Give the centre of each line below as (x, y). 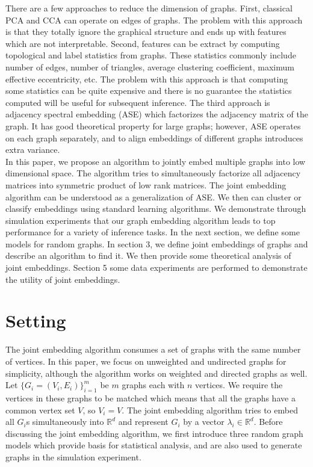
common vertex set (40, 410)
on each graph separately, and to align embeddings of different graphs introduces (154, 138)
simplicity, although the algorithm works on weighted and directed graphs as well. (156, 373)
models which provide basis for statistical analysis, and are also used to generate (154, 445)
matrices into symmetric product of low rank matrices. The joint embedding (146, 184)
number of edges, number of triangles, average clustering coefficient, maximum (150, 66)
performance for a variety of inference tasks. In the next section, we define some (153, 232)
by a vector (204, 422)
